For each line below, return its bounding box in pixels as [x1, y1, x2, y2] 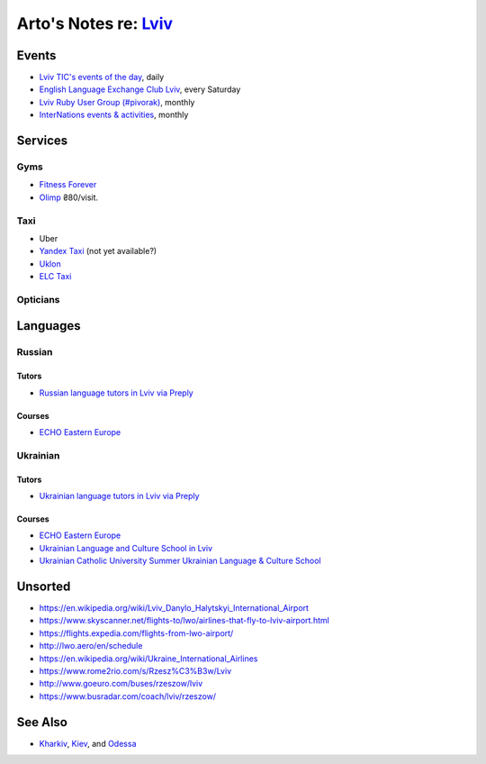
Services [16, 133, 68, 149]
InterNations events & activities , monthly [39, 109, 189, 121]
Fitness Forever [39, 179, 97, 190]
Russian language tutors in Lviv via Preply [39, 387, 193, 398]
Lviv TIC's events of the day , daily [39, 72, 165, 83]
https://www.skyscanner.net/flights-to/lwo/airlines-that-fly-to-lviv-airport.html [39, 615, 330, 626]
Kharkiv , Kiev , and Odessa [39, 738, 137, 749]
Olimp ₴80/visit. [39, 192, 99, 203]
